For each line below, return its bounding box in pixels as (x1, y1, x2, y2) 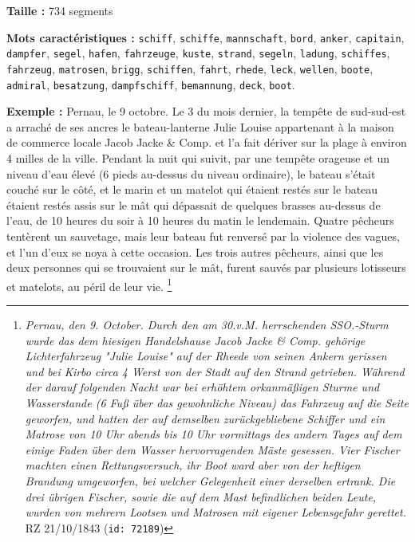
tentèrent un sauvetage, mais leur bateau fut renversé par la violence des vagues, (6, 227, 400, 244)
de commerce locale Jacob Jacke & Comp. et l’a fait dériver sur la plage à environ (6, 134, 407, 151)
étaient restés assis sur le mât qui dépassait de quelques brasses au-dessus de (6, 196, 381, 213)
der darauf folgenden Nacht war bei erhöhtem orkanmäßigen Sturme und (25, 379, 380, 395)
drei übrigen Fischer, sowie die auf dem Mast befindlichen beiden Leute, (25, 488, 377, 505)
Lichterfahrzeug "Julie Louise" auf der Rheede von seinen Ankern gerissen (25, 348, 387, 364)
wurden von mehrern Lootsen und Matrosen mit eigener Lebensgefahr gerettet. (25, 504, 406, 520)
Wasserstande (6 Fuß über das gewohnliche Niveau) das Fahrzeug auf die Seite (25, 394, 409, 410)
